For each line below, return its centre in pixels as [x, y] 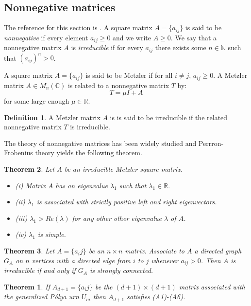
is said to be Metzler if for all [129, 75]
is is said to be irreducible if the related [169, 117]
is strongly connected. [122, 270]
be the [104, 286]
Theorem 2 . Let [29, 169]
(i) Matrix [30, 185]
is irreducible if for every [107, 47]
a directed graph [218, 251]
